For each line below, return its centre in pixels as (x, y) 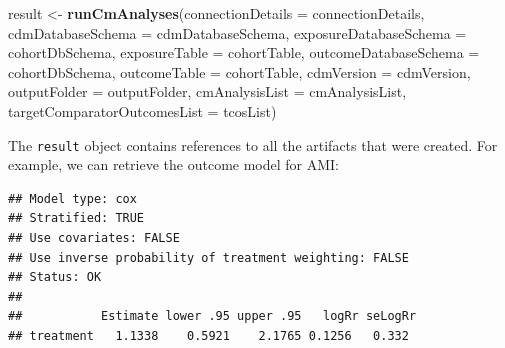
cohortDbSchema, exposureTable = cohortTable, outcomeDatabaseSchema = (244, 52)
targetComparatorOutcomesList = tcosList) (142, 110)
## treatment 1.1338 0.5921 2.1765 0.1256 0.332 (208, 335)
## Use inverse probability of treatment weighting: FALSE (208, 257)
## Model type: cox (72, 198)
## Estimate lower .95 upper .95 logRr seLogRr (212, 316)
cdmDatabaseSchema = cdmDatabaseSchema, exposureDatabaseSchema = (237, 32)
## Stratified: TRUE (76, 218)
